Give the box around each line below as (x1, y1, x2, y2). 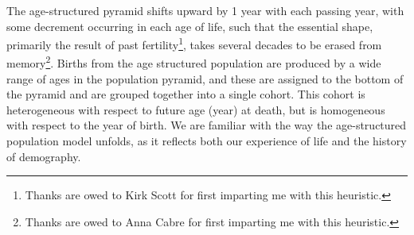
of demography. (6, 148, 81, 164)
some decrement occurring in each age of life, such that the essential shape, (6, 17, 373, 34)
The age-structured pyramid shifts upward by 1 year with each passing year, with (6, 2, 404, 18)
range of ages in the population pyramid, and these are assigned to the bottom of (6, 70, 404, 87)
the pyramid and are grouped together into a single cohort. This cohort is (6, 86, 365, 102)
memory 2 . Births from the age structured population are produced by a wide (6, 52, 381, 71)
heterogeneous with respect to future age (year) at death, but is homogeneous (6, 101, 385, 118)
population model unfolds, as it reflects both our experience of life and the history (6, 133, 407, 149)
